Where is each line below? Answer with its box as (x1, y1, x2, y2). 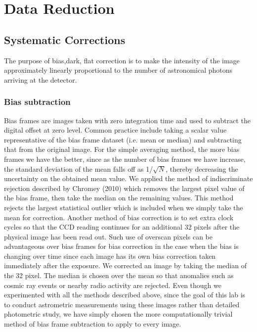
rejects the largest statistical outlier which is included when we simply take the (4, 202, 243, 212)
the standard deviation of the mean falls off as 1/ (4, 163, 153, 174)
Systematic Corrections (4, 32, 126, 47)
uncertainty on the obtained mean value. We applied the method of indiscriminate (4, 173, 253, 184)
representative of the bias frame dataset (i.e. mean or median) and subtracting (4, 134, 242, 144)
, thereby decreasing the (166, 163, 238, 174)
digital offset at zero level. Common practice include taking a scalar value (4, 125, 227, 135)
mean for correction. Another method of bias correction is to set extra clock (4, 212, 234, 222)
